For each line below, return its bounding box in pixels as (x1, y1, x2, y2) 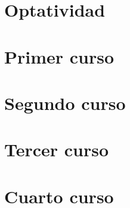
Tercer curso (4, 137, 109, 162)
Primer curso (4, 44, 114, 68)
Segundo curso (4, 90, 126, 115)
